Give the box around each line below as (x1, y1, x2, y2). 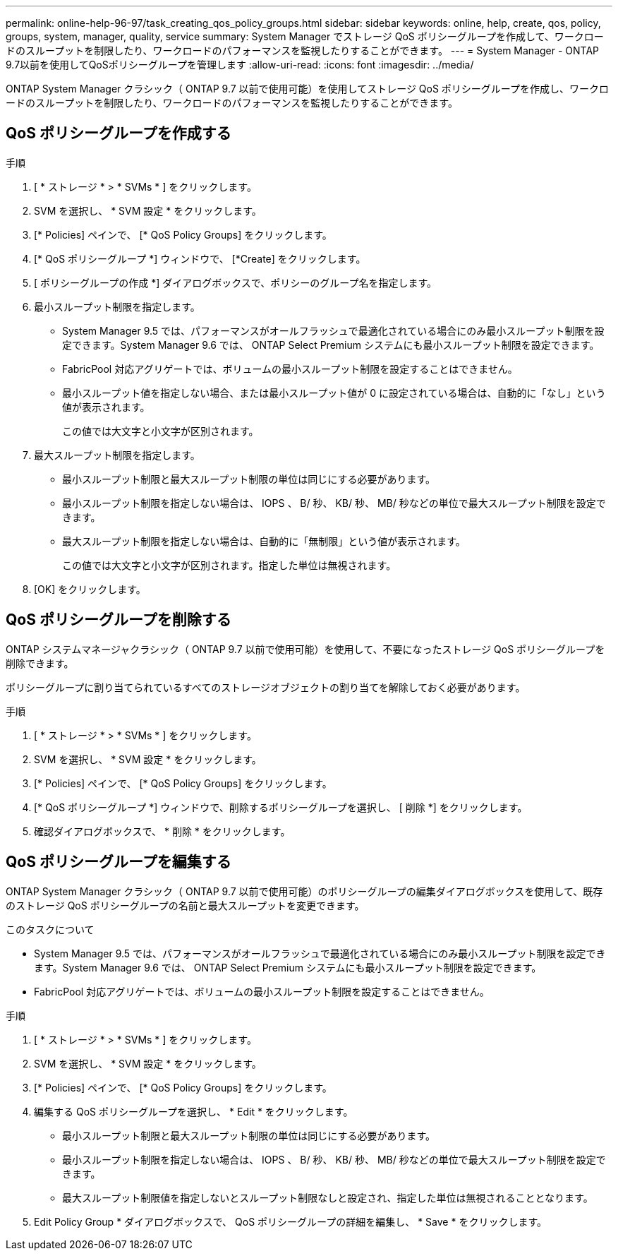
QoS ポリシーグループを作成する (6, 124, 231, 143)
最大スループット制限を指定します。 (34, 448, 200, 461)
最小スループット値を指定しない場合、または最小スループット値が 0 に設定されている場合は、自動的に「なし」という (62, 386, 606, 399)
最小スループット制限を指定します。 (34, 300, 200, 313)
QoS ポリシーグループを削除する (6, 611, 231, 629)
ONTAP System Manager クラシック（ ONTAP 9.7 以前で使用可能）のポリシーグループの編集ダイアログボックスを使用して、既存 (6, 885, 603, 897)
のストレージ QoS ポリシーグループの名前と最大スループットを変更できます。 (6, 899, 365, 911)
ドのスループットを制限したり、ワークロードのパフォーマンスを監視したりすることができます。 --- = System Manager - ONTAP (6, 44, 600, 56)
